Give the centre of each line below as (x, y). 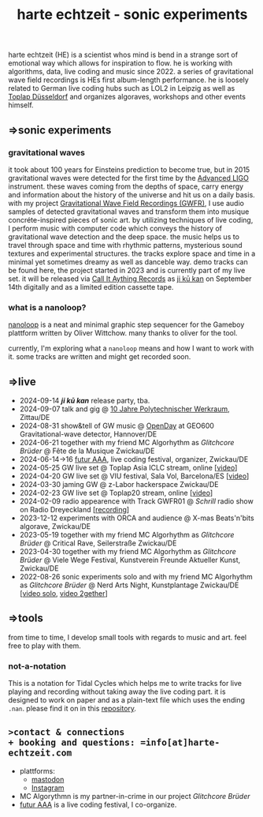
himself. (21, 105)
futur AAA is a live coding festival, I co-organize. (98, 804)
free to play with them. (44, 646)
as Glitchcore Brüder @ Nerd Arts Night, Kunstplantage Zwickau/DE (129, 585)
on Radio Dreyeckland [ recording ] (74, 509)
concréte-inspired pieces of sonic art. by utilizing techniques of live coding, (131, 219)
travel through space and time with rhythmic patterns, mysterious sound (125, 245)
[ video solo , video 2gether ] (63, 593)
